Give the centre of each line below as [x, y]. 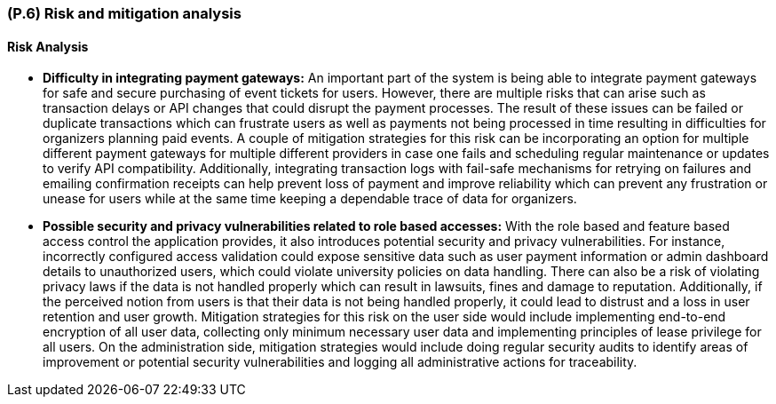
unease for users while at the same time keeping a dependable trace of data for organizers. [310, 199]
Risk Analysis [48, 46]
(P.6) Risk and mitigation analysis [124, 13]
